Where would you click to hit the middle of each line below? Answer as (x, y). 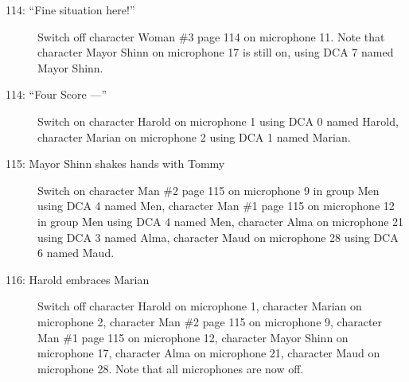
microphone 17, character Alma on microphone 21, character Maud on (209, 353)
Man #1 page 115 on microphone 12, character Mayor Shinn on (193, 337)
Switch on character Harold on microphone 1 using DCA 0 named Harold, (218, 121)
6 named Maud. (76, 253)
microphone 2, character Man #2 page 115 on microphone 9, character (210, 321)
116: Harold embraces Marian (78, 279)
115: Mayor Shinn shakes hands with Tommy (115, 164)
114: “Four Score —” (56, 94)
